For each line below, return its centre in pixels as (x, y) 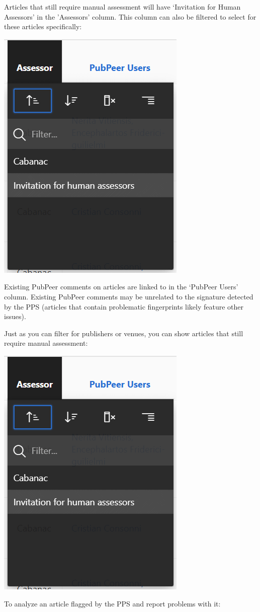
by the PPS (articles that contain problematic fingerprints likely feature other (124, 306)
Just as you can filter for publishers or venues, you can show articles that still (124, 333)
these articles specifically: (43, 26)
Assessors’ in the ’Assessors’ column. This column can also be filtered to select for (130, 16)
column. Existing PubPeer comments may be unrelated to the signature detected (129, 296)
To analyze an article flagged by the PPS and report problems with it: (112, 603)
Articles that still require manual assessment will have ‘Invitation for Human (122, 7)
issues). (15, 316)
